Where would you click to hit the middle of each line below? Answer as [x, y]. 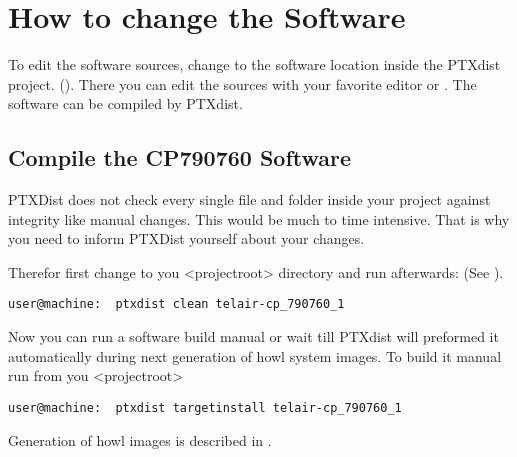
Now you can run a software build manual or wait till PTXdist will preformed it [253, 336]
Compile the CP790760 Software [180, 157]
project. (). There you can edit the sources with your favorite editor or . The [242, 83]
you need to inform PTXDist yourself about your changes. [186, 238]
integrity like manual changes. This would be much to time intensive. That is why [259, 218]
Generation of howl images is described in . [140, 439]
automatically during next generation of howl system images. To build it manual [255, 355]
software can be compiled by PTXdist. [125, 103]
